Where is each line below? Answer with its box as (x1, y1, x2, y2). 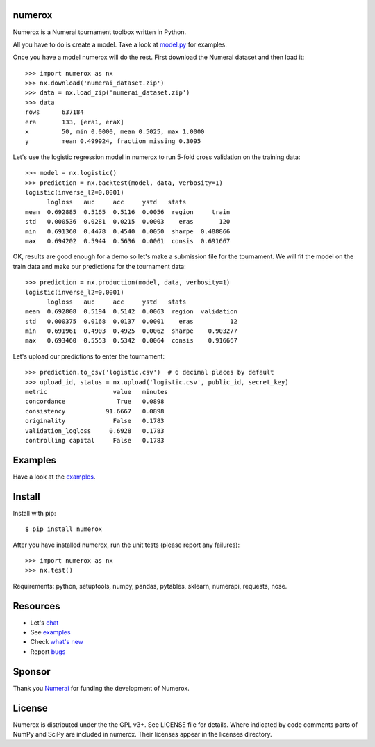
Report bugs (30, 647, 66, 656)
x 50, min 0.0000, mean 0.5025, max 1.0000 (25, 128, 205, 136)
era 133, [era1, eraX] (25, 118, 124, 126)
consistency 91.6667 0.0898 (25, 407, 165, 415)
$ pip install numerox (25, 525, 103, 533)
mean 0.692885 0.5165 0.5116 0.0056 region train (25, 208, 231, 215)
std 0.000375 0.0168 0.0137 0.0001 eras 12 (25, 317, 237, 325)
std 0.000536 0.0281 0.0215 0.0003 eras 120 (25, 217, 231, 226)
